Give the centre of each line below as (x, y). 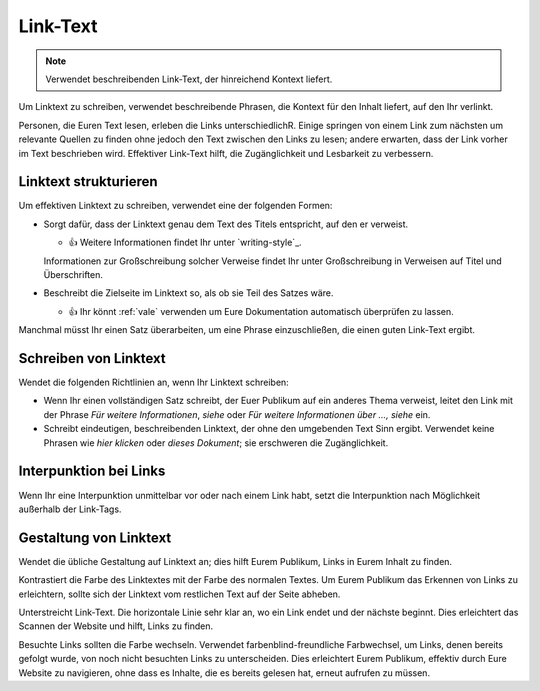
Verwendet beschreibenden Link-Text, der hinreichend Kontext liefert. (189, 79)
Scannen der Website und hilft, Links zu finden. (116, 626)
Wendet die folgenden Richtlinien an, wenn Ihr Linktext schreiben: (153, 382)
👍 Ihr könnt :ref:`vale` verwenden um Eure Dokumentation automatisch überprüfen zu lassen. (261, 311)
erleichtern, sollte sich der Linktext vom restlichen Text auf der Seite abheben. (179, 594)
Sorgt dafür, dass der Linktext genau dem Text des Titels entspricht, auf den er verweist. (226, 224)
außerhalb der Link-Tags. (70, 509)
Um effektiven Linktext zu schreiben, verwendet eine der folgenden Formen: (175, 206)
